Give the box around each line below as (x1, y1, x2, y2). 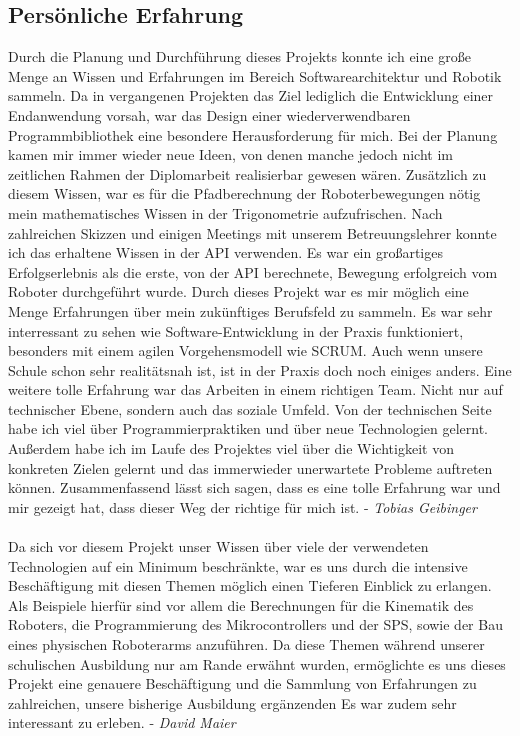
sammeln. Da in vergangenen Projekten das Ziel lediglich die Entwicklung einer (8, 85, 494, 106)
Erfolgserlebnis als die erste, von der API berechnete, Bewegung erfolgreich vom (8, 261, 498, 282)
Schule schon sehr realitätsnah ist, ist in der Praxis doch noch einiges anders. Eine (8, 359, 512, 380)
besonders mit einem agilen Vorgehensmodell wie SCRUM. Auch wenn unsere (8, 340, 483, 361)
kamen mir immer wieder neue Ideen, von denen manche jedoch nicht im (8, 144, 453, 165)
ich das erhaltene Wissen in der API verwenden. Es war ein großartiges (8, 242, 443, 263)
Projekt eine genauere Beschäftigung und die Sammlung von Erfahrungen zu (8, 673, 477, 694)
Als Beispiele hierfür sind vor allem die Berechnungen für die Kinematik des (8, 594, 474, 615)
